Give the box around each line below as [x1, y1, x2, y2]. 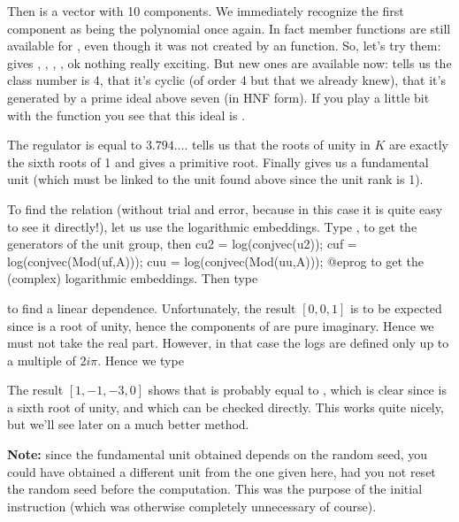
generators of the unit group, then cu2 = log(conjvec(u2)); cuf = [7, 234, 357, 253]
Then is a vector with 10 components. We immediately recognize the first [7, 2, 404, 19]
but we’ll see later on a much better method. [7, 415, 249, 434]
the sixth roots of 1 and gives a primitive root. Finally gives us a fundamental [7, 152, 429, 171]
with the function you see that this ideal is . [7, 105, 245, 124]
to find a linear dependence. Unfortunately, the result [7, 298, 296, 317]
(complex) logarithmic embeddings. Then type [7, 269, 258, 288]
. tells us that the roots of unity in [184, 135, 371, 154]
